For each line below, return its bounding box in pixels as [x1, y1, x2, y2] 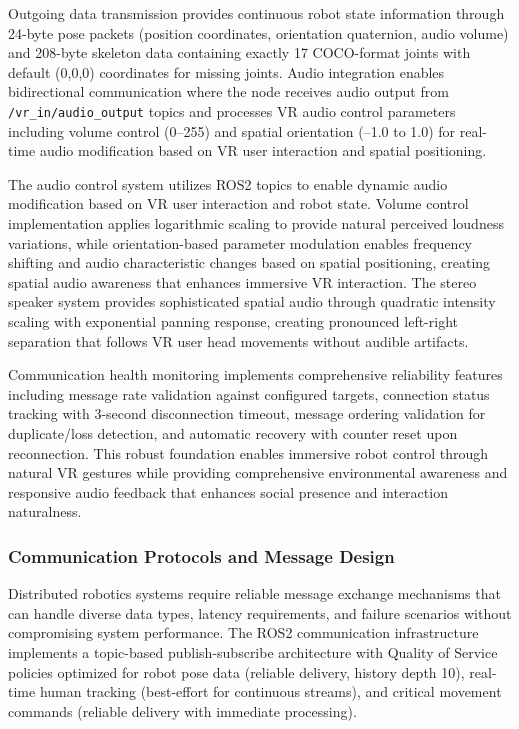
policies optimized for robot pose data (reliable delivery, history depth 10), [8, 661, 465, 682]
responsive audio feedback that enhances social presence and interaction [8, 481, 448, 502]
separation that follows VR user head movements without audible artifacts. [8, 330, 469, 351]
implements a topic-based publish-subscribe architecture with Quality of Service [8, 641, 498, 662]
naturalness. [8, 501, 82, 522]
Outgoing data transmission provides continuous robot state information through [8, 3, 505, 23]
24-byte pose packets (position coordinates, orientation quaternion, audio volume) [8, 22, 509, 43]
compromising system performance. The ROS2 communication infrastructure [8, 622, 479, 643]
